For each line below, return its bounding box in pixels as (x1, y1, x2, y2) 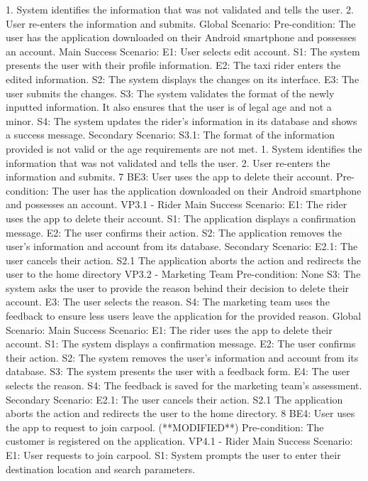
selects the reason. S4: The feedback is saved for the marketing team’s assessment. (6, 378, 362, 393)
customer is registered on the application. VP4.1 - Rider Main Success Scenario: (6, 433, 353, 448)
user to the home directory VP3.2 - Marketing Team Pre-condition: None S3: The (6, 266, 361, 281)
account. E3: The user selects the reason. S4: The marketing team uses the (6, 294, 330, 309)
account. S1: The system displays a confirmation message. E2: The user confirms (6, 336, 356, 351)
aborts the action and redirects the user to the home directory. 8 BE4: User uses (6, 406, 355, 421)
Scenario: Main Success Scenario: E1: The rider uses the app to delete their (6, 322, 333, 337)
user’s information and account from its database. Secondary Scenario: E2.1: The (6, 239, 358, 254)
